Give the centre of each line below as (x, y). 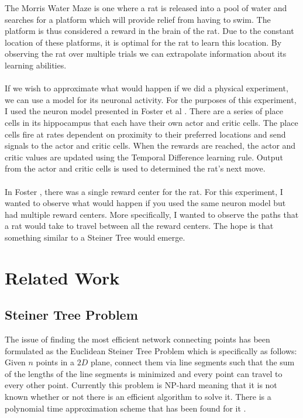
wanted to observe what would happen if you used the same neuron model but (145, 203)
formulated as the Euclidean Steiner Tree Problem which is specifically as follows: (151, 350)
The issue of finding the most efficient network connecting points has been (137, 339)
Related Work (62, 277)
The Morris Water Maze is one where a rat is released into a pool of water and (146, 8)
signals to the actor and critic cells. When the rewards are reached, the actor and (150, 145)
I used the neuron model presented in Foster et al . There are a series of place (144, 111)
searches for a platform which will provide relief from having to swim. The (138, 19)
